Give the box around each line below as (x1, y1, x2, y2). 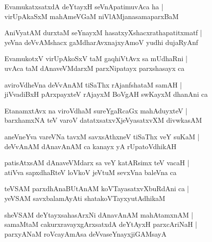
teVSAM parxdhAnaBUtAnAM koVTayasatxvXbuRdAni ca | (4, 183, 189, 194)
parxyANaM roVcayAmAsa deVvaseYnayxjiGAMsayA (4, 228, 166, 239)
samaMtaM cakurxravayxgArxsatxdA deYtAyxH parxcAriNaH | (4, 219, 197, 229)
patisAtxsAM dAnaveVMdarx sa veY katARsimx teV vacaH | (4, 157, 189, 168)
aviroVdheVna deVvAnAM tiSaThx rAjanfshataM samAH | (4, 79, 182, 89)
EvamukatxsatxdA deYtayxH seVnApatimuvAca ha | (4, 1, 164, 11)
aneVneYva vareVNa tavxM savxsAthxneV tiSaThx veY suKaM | (4, 131, 200, 141)
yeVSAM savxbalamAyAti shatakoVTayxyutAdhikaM (4, 193, 165, 203)
